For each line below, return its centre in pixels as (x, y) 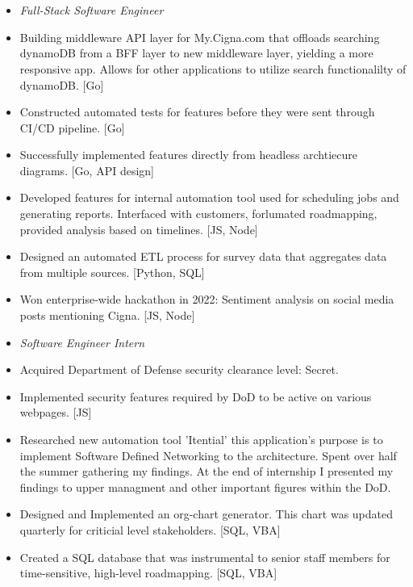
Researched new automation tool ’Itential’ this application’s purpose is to (201, 439)
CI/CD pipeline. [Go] (72, 127)
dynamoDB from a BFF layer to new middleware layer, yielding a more (196, 53)
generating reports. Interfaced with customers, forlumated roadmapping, (198, 214)
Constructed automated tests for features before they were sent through (197, 112)
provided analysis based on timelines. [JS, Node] (139, 229)
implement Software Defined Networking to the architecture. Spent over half (208, 455)
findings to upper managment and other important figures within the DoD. (205, 486)
